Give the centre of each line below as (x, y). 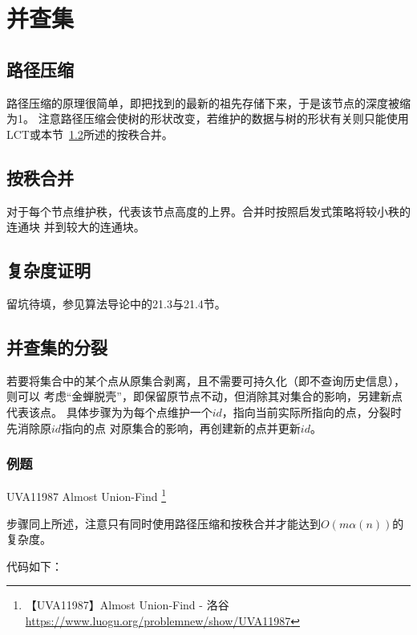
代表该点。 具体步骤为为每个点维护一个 (109, 411)
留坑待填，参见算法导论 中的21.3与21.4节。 (116, 303)
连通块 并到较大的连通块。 (76, 227)
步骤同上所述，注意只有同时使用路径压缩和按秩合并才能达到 (164, 523)
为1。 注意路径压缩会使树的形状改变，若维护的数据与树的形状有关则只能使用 (208, 118)
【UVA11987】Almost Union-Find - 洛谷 (127, 605)
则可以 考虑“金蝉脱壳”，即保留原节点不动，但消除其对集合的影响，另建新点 (204, 396)
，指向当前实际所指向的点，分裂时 (312, 411)
